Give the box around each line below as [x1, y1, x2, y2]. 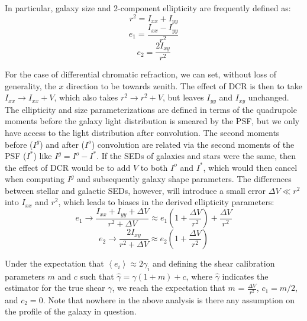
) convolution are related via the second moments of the [91, 138, 295, 150]
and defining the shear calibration [153, 257, 275, 270]
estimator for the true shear [5, 281, 105, 294]
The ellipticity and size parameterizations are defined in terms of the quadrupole [5, 103, 297, 115]
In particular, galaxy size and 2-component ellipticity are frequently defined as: [5, 2, 291, 14]
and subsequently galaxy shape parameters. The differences [77, 173, 292, 185]
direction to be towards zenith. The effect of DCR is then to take [66, 79, 302, 92]
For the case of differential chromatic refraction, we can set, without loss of [5, 68, 277, 80]
